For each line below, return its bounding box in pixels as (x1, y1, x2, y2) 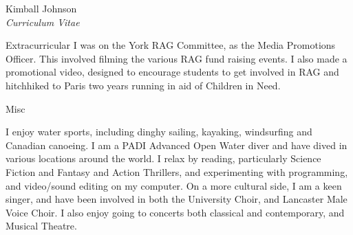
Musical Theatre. (6, 219, 77, 233)
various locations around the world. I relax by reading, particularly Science (6, 151, 321, 166)
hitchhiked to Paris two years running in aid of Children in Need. (6, 78, 281, 92)
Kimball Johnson (6, 1, 77, 15)
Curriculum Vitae (6, 14, 80, 29)
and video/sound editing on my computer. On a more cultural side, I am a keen (6, 178, 342, 192)
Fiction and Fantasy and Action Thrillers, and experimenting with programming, (6, 164, 348, 179)
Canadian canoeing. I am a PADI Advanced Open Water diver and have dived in (6, 137, 347, 152)
